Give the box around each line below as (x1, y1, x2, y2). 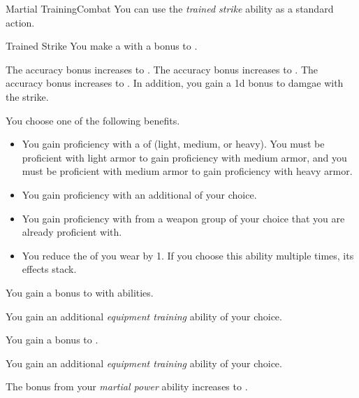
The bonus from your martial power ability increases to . (6, 379, 248, 394)
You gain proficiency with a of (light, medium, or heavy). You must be (22, 136, 325, 151)
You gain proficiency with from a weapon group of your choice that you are (22, 211, 345, 225)
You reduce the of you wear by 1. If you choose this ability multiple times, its (22, 248, 354, 262)
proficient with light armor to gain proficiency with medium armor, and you (22, 150, 347, 164)
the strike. (6, 89, 49, 104)
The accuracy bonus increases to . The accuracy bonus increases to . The (6, 62, 318, 76)
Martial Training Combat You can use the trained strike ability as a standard (6, 1, 334, 15)
